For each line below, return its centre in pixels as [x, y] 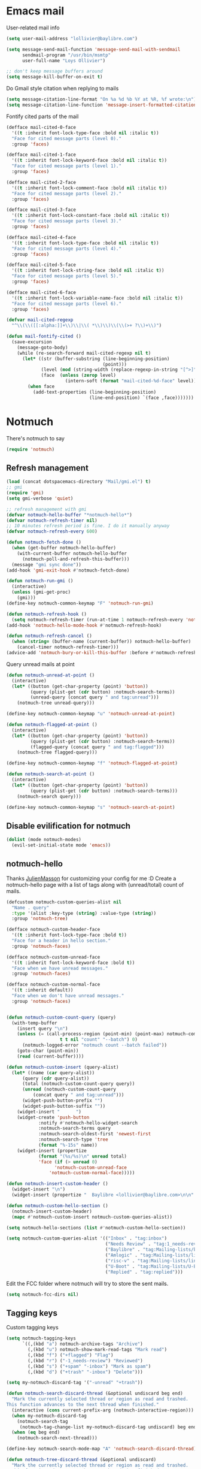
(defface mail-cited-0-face [41, 127]
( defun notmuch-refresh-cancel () [49, 636]
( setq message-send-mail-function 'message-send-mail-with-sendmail [93, 49]
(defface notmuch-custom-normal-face [53, 985]
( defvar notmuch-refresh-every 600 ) [52, 531]
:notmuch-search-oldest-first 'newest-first [95, 1134]
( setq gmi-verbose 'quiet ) [40, 498]
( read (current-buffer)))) [51, 1056]
